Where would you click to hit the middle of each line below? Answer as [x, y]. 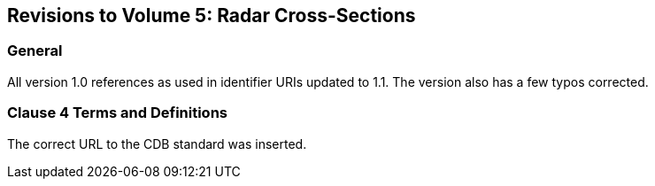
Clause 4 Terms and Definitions [118, 113]
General [35, 51]
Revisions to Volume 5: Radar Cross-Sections [212, 15]
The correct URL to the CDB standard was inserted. [157, 143]
